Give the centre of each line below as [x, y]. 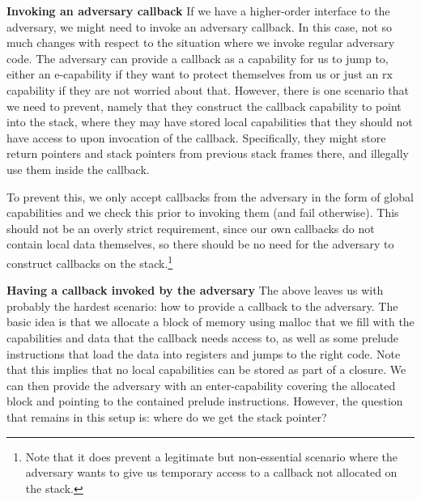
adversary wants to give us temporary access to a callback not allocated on [211, 472]
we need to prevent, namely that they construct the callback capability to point [204, 106]
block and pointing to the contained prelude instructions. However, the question [205, 401]
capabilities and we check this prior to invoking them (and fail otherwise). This [203, 212]
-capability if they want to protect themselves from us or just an [219, 74]
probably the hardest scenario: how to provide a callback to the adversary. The [202, 306]
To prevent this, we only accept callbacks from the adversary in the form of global [210, 196]
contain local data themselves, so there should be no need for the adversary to [200, 244]
